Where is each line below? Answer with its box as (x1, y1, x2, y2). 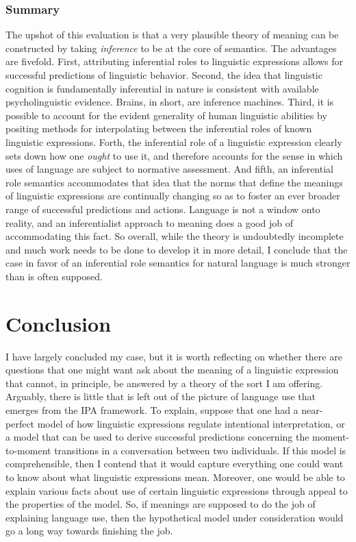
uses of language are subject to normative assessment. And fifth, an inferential (5, 162, 333, 176)
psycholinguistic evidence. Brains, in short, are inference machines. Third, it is (5, 95, 334, 109)
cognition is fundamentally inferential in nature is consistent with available (5, 81, 319, 95)
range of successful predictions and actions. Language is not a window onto (5, 201, 320, 216)
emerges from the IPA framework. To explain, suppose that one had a (5, 403, 298, 417)
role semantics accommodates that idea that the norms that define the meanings (5, 175, 343, 189)
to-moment (5, 443, 51, 457)
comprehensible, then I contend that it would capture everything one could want (5, 456, 344, 471)
